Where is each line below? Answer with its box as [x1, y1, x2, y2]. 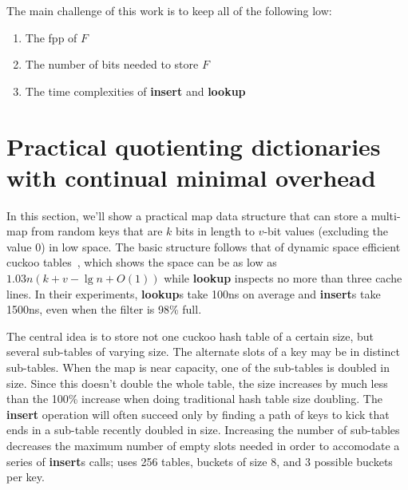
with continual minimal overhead [6, 160, 376, 193]
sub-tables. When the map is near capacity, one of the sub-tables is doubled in [6, 359, 390, 376]
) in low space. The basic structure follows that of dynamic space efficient [41, 238, 401, 255]
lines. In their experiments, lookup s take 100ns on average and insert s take [6, 285, 381, 302]
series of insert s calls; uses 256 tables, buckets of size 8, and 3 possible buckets [6, 452, 393, 469]
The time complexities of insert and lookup [25, 82, 246, 99]
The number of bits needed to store [25, 56, 199, 73]
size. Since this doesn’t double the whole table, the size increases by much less [6, 374, 388, 391]
